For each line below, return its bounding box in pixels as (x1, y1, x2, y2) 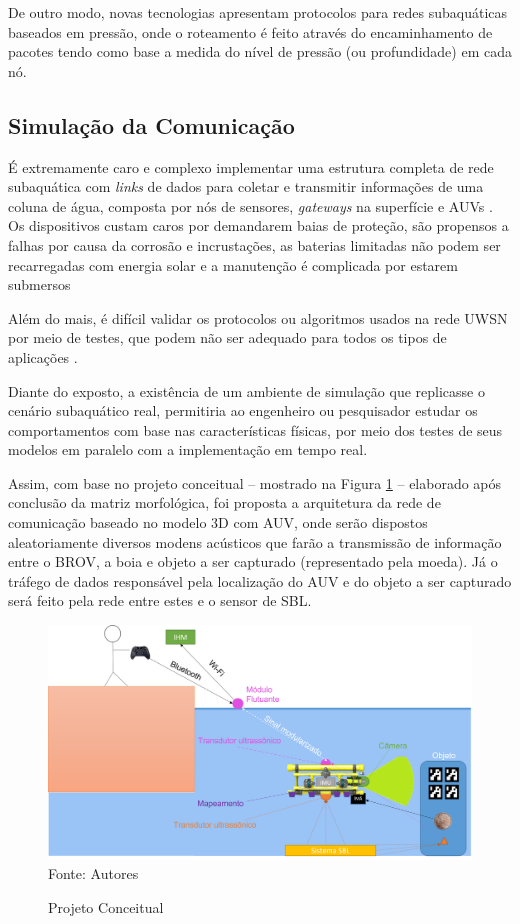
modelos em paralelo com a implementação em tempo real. (8, 439, 368, 460)
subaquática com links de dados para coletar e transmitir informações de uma (8, 176, 484, 197)
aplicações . (8, 346, 78, 367)
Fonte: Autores (48, 863, 139, 884)
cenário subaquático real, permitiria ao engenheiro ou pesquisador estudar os (8, 400, 478, 421)
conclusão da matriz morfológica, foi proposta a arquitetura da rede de (8, 492, 441, 513)
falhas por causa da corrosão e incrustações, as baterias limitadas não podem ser (8, 234, 501, 255)
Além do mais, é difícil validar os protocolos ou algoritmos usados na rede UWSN (8, 307, 508, 328)
